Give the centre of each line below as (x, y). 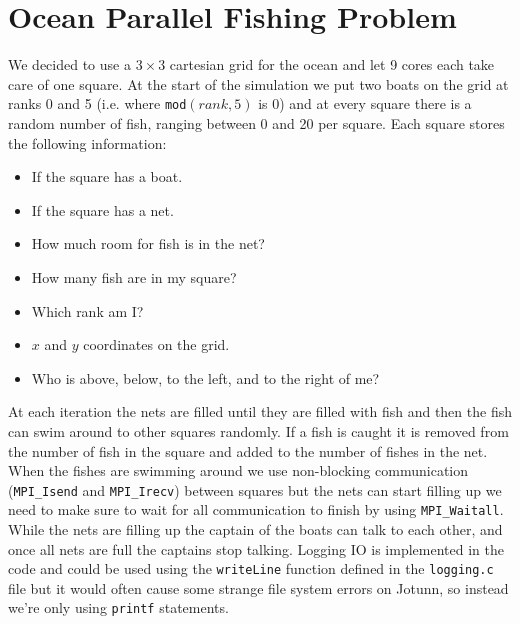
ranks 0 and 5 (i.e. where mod (97, 103)
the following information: (87, 142)
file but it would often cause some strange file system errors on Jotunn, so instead (258, 587)
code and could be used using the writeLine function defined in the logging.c (251, 568)
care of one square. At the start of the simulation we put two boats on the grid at (258, 83)
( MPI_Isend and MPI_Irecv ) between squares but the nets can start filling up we (255, 489)
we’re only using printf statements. (118, 607)
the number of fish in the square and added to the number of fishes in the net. (248, 450)
